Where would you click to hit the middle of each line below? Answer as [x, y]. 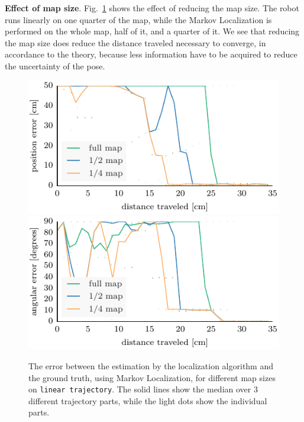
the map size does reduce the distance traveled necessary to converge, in [135, 42]
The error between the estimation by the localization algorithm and [151, 365]
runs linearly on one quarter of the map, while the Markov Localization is [138, 19]
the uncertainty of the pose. [55, 65]
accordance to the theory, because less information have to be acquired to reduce [151, 54]
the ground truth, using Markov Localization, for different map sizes [152, 377]
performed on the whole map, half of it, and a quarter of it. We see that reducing [152, 31]
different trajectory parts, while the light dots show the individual [148, 400]
